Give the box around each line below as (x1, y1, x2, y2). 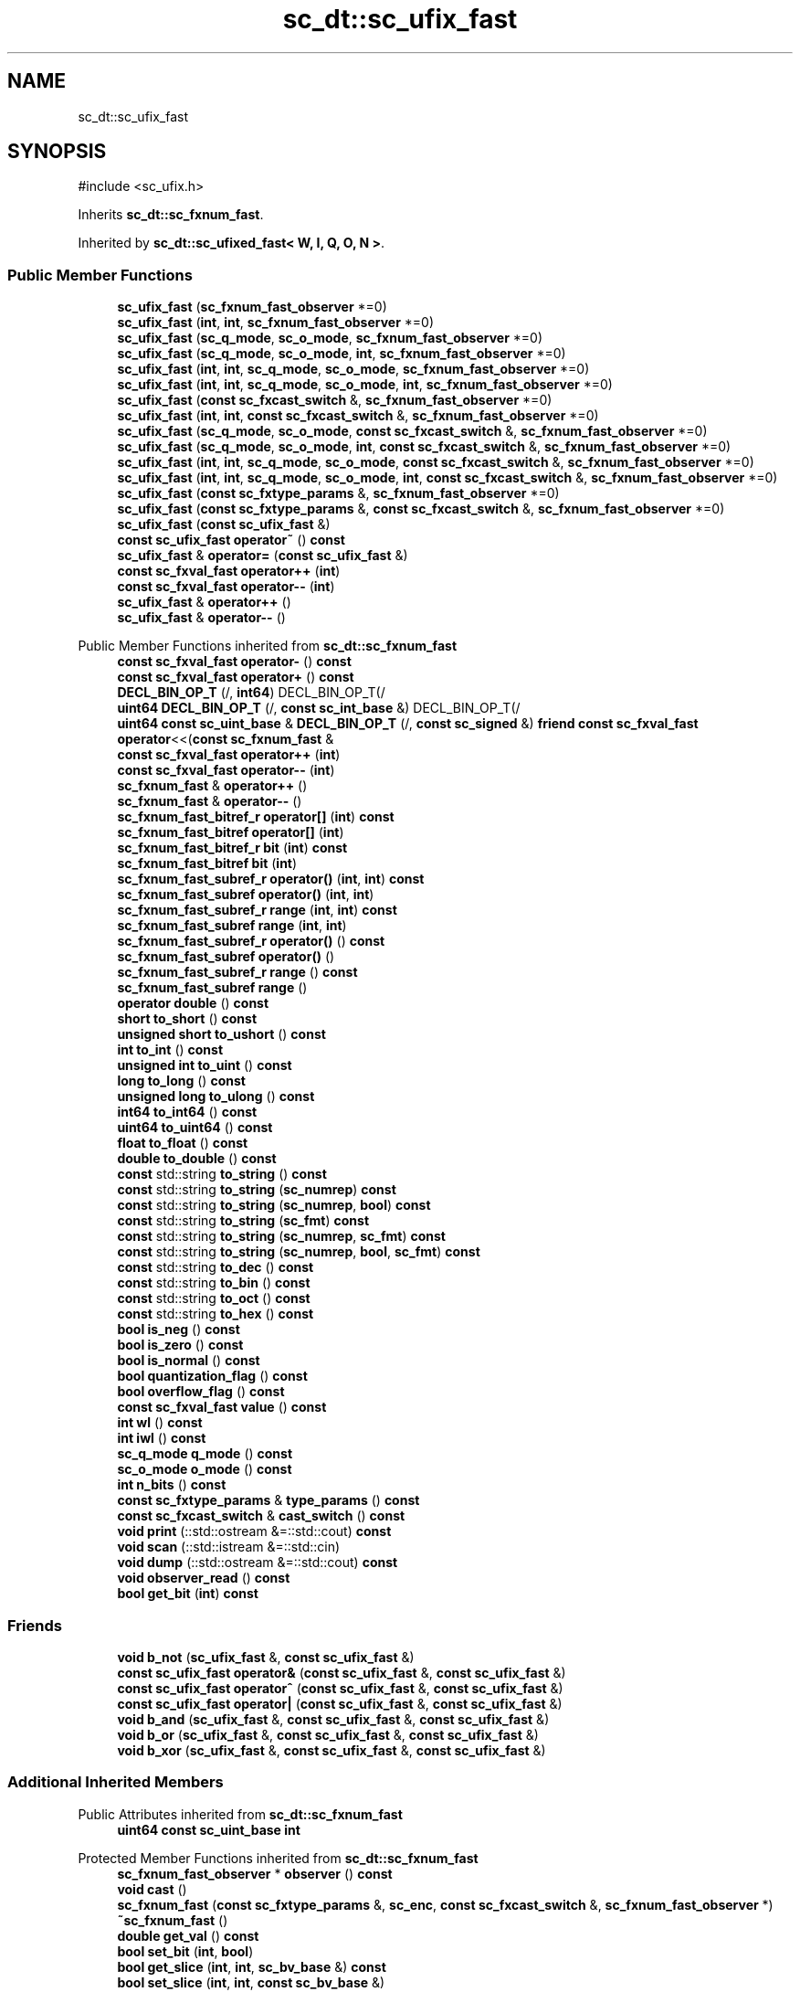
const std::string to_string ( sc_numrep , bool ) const (117, 1197, 431, 1213)
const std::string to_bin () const (117, 1275, 311, 1291)
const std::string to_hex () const (117, 1306, 314, 1322)
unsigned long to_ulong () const (117, 1088, 315, 1105)
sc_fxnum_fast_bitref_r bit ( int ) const (117, 840, 348, 856)
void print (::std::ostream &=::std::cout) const (117, 1523, 392, 1540)
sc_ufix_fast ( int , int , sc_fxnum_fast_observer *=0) (117, 314, 435, 331)
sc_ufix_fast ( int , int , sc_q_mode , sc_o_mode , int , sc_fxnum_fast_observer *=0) (117, 376, 613, 393)
